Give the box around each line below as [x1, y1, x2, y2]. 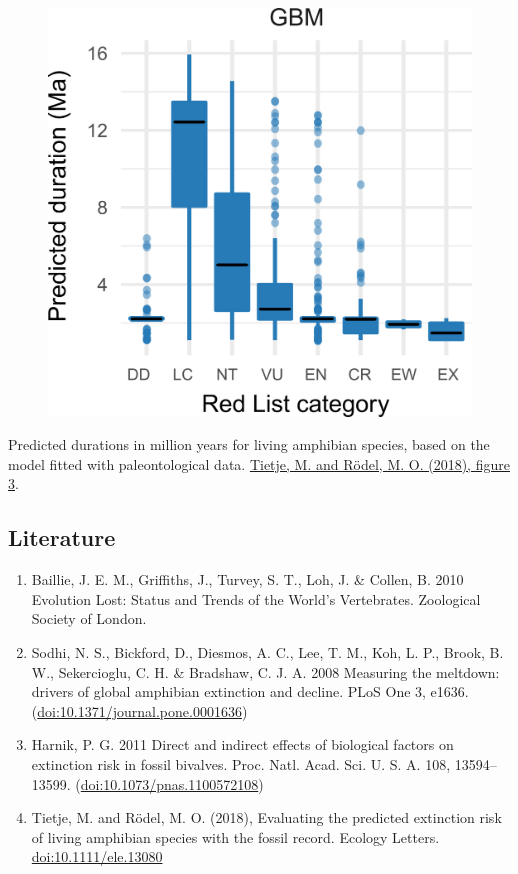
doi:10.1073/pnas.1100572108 [80, 773, 259, 794]
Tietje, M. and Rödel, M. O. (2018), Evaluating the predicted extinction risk [31, 807, 502, 828]
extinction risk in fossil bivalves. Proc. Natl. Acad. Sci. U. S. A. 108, [31, 754, 451, 774]
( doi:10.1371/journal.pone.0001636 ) [31, 700, 248, 721]
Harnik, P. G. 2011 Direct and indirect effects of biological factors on [31, 734, 454, 755]
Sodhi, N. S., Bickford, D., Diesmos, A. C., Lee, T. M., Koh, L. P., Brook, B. [31, 642, 504, 663]
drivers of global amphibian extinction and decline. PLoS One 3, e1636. [31, 681, 469, 702]
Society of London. [31, 608, 147, 629]
